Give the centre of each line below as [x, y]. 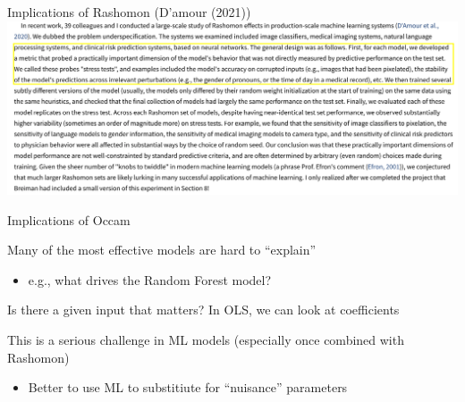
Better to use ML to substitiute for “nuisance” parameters [188, 387]
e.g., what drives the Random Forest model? [150, 279]
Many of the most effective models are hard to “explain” [162, 250]
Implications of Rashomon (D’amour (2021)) [129, 12]
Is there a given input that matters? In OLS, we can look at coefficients [203, 310]
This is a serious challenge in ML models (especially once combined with [206, 339]
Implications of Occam [69, 219]
